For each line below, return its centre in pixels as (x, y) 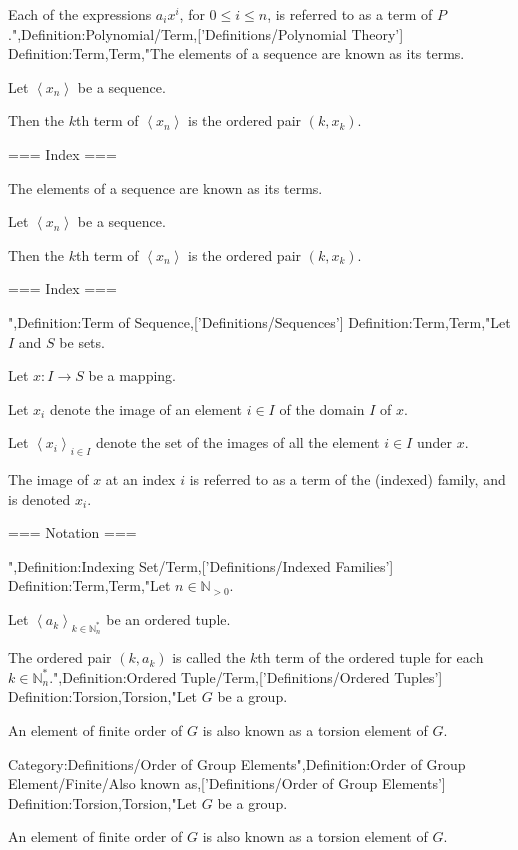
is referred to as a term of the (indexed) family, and (347, 479)
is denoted (39, 498)
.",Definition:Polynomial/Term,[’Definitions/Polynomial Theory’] (206, 33)
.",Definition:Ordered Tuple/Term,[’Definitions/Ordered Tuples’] (246, 676)
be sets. (82, 341)
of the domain (322, 408)
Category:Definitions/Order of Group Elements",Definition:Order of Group (237, 763)
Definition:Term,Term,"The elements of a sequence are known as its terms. (236, 53)
